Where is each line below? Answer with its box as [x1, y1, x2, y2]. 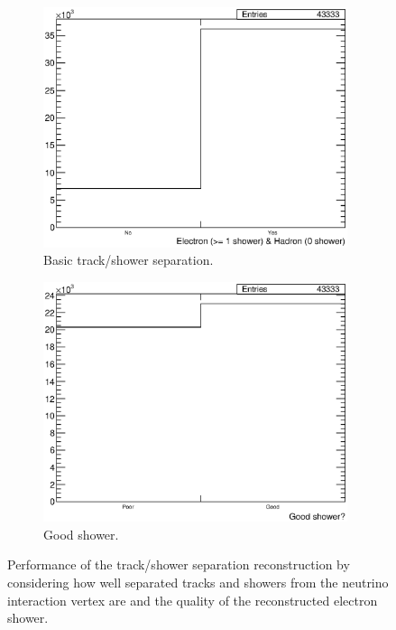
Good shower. [43, 524, 119, 543]
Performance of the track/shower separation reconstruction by [7, 555, 350, 574]
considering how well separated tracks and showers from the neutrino [7, 572, 389, 591]
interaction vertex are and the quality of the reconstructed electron [7, 590, 378, 609]
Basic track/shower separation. [43, 250, 214, 269]
